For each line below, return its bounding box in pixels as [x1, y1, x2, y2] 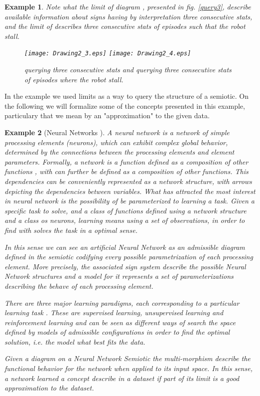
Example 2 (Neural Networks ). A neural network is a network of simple [4, 127, 230, 137]
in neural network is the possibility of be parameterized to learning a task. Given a [4, 196, 255, 206]
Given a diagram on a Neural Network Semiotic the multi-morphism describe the [4, 353, 251, 364]
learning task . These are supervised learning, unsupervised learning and [4, 307, 224, 318]
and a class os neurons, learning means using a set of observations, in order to [4, 215, 245, 225]
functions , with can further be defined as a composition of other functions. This [4, 166, 249, 177]
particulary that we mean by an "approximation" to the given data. [4, 110, 210, 121]
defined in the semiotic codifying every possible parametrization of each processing [4, 251, 253, 262]
